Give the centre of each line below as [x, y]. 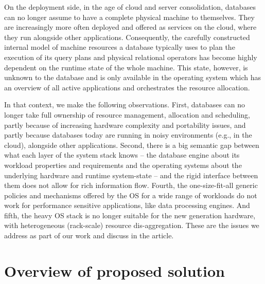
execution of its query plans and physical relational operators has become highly [131, 57]
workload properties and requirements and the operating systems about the [123, 165]
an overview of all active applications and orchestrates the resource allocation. [127, 87]
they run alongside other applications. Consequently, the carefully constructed [127, 37]
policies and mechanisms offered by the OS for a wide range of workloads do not [131, 195]
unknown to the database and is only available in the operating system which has [132, 77]
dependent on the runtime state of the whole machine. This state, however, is [126, 67]
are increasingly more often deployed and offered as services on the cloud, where [130, 27]
